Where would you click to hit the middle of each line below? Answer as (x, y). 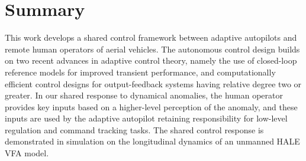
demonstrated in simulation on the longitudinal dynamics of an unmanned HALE (152, 141)
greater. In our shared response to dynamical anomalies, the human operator (144, 95)
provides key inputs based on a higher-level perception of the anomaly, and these (151, 106)
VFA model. (27, 153)
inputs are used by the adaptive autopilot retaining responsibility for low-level (146, 118)
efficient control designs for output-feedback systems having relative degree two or (153, 83)
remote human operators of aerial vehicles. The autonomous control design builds (152, 49)
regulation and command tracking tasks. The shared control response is (134, 129)
